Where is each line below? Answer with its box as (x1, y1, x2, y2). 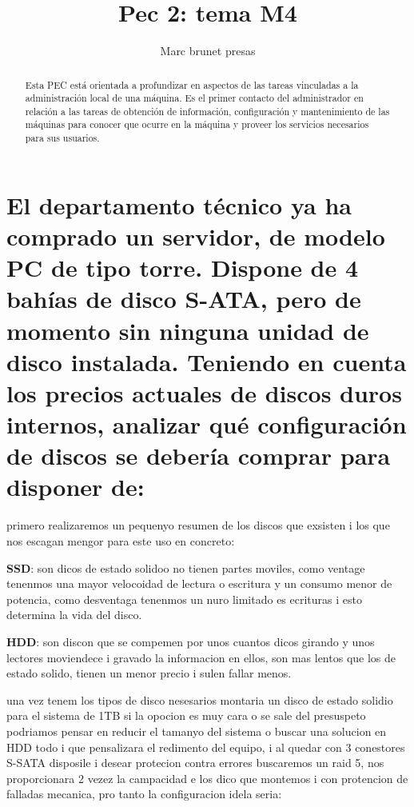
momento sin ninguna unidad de (6, 314, 369, 346)
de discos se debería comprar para (6, 439, 391, 472)
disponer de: (6, 470, 145, 503)
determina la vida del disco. (6, 606, 142, 623)
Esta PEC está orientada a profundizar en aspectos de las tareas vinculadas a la (25, 78, 359, 91)
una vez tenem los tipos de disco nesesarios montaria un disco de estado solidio (6, 691, 393, 708)
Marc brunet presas (160, 42, 256, 59)
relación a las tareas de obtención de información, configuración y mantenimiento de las (25, 104, 390, 118)
